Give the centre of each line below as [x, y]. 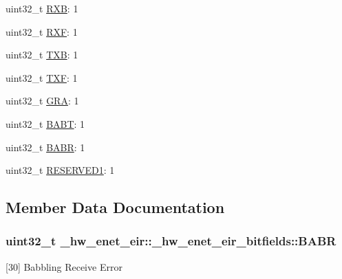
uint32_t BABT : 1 [45, 123]
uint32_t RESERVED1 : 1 [60, 170]
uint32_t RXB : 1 [42, 8]
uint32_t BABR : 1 [45, 147]
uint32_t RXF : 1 [42, 31]
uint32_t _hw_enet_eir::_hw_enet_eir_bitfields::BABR [171, 241]
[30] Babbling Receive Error [64, 266]
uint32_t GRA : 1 [42, 101]
